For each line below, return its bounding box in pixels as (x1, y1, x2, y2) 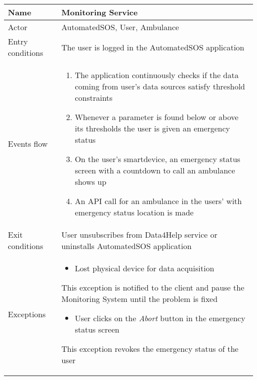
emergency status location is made (75, 207, 194, 218)
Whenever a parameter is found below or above (75, 111, 239, 123)
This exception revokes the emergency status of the (61, 343, 239, 354)
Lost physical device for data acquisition (75, 262, 214, 274)
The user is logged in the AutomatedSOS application (61, 41, 245, 53)
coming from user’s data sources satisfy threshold (75, 81, 245, 92)
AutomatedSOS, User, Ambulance (61, 21, 179, 33)
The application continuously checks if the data (75, 69, 239, 81)
